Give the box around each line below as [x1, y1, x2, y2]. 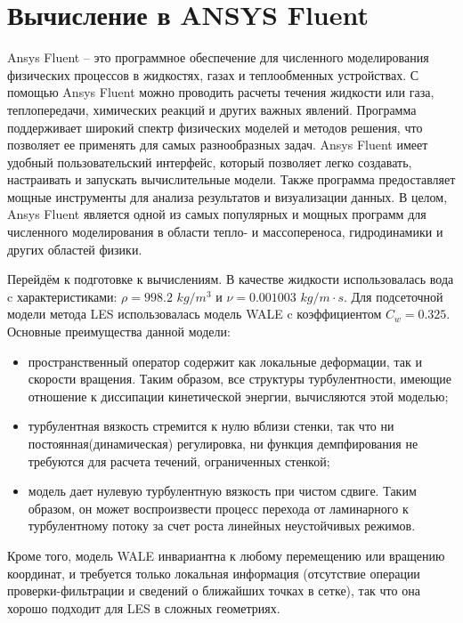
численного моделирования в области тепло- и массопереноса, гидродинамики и [7, 222, 443, 241]
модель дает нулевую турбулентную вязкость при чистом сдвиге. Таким [28, 481, 417, 500]
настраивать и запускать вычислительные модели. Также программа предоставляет [7, 170, 456, 189]
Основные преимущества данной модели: [7, 322, 231, 341]
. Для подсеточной [343, 287, 443, 305]
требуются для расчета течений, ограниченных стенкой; [28, 451, 330, 470]
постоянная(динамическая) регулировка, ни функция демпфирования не [28, 434, 418, 452]
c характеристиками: [7, 287, 118, 305]
